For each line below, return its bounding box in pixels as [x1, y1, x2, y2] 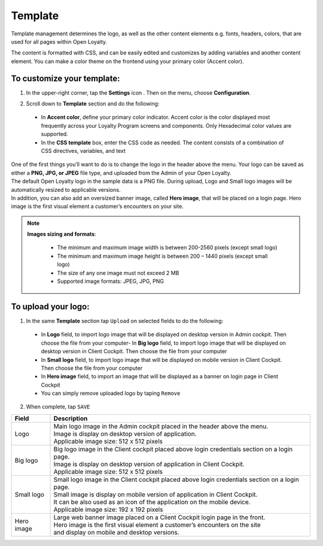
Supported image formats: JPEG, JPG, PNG [57, 277, 164, 285]
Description [53, 414, 88, 423]
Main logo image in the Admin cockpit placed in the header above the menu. [53, 422, 269, 430]
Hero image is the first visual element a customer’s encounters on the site [53, 520, 261, 529]
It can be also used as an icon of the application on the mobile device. [53, 497, 251, 506]
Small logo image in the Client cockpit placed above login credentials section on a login [53, 475, 299, 484]
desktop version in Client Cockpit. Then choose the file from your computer [41, 348, 227, 355]
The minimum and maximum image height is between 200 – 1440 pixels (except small [57, 252, 268, 260]
